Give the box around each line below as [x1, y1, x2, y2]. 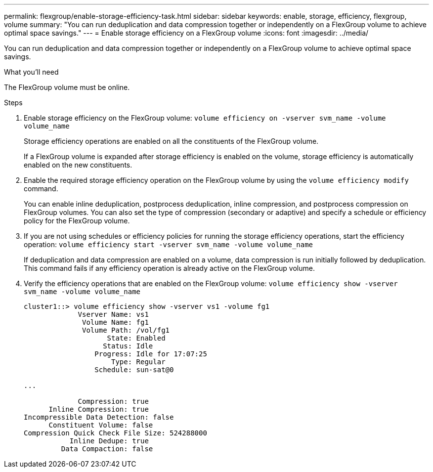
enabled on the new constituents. [24, 161, 132, 169]
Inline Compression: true [48, 405, 149, 413]
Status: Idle [103, 342, 153, 350]
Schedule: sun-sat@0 [94, 366, 174, 374]
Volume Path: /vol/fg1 [82, 326, 170, 334]
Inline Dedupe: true [69, 437, 149, 445]
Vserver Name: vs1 [78, 310, 149, 318]
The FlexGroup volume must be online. [4, 83, 130, 91]
